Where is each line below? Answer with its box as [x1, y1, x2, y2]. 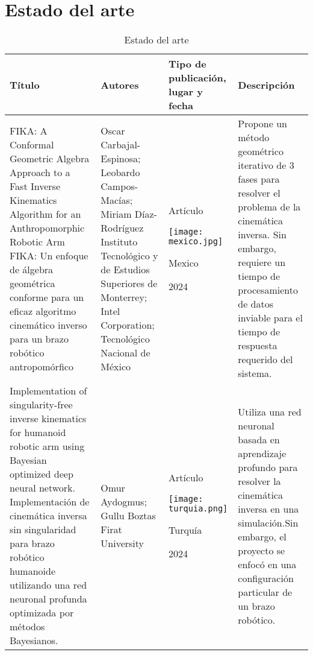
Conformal [10, 137, 54, 151]
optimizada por [10, 606, 74, 620]
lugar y [169, 84, 203, 99]
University [101, 536, 144, 551]
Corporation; [101, 317, 155, 332]
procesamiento [238, 283, 298, 297]
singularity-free [10, 397, 73, 412]
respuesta [238, 338, 277, 353]
